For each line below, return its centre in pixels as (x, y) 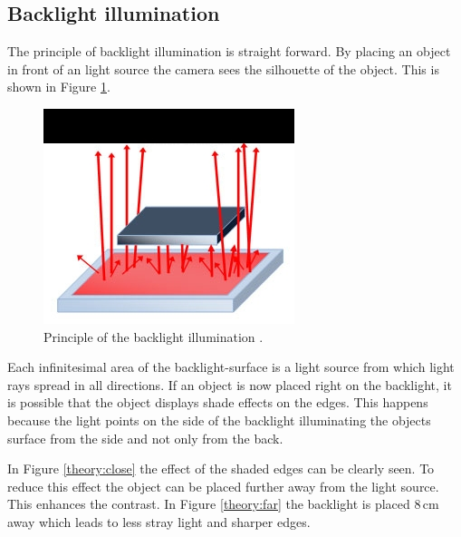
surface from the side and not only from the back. (145, 438)
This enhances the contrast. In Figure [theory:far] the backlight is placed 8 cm (223, 504)
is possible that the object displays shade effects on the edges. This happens (218, 402)
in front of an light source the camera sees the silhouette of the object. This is (223, 68)
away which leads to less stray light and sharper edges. (159, 521)
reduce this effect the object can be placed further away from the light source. (223, 486)
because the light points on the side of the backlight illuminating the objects (219, 420)
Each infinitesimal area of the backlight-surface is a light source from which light (231, 367)
